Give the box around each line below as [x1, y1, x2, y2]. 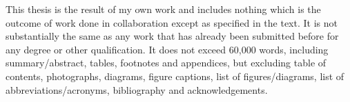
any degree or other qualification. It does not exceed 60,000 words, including [6, 42, 329, 56]
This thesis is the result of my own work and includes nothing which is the [6, 2, 321, 16]
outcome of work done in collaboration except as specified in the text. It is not [6, 15, 338, 29]
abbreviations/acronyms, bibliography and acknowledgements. [6, 82, 268, 97]
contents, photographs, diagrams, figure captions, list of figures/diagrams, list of [6, 68, 344, 83]
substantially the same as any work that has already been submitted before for [6, 29, 339, 43]
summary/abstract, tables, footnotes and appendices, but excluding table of [6, 55, 327, 70]
